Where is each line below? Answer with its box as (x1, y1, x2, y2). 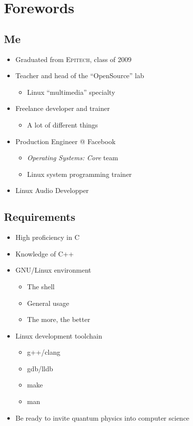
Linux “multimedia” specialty (27, 86, 115, 97)
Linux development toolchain (15, 330, 102, 341)
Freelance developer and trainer (15, 103, 110, 113)
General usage (27, 298, 69, 308)
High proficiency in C (15, 232, 80, 242)
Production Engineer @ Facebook (15, 136, 116, 146)
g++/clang (27, 347, 61, 357)
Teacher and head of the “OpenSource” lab (15, 70, 144, 81)
